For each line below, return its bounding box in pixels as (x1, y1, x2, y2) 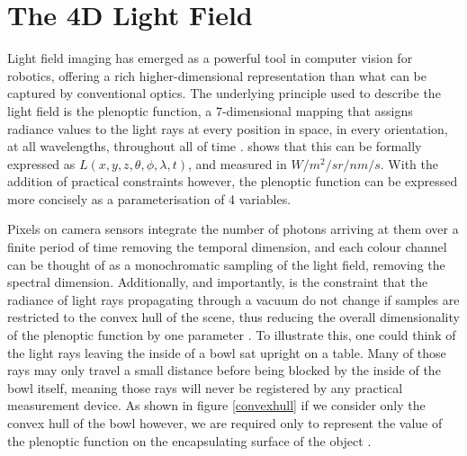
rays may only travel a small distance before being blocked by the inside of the (7, 361, 441, 380)
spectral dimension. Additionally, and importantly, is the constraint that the (7, 273, 428, 291)
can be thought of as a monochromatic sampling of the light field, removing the (7, 255, 445, 273)
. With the (380, 154, 438, 173)
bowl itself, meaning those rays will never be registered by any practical (7, 378, 403, 397)
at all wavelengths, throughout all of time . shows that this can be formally (7, 137, 422, 156)
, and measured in (187, 154, 287, 173)
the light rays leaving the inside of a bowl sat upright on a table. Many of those (7, 343, 446, 362)
